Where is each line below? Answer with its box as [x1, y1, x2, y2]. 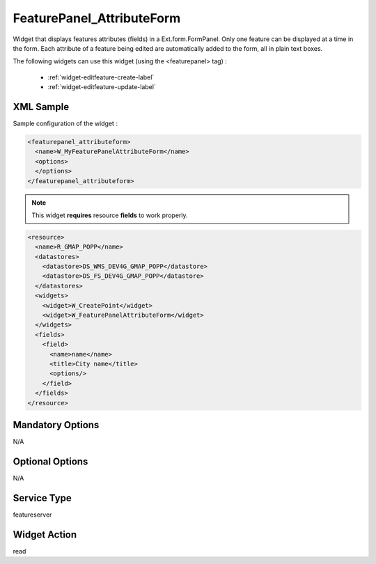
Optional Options [13, 455, 88, 467]
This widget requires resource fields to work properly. [31, 211, 188, 219]
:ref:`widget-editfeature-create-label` [47, 73, 155, 81]
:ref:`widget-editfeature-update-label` [47, 83, 156, 91]
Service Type [13, 492, 72, 504]
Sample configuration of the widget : [13, 119, 118, 128]
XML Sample [13, 101, 70, 113]
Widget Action [13, 528, 77, 540]
